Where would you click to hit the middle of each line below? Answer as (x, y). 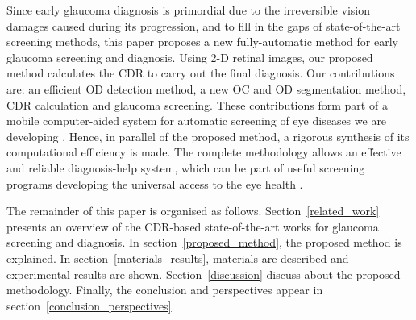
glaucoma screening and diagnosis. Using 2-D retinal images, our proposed (190, 57)
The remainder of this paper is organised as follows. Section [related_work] (193, 211)
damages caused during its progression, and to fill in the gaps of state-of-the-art (204, 25)
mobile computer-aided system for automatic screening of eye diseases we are (197, 121)
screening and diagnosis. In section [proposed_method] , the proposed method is (204, 242)
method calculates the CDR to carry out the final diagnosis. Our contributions (201, 73)
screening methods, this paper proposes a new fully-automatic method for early (202, 42)
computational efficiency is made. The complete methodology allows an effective (204, 152)
